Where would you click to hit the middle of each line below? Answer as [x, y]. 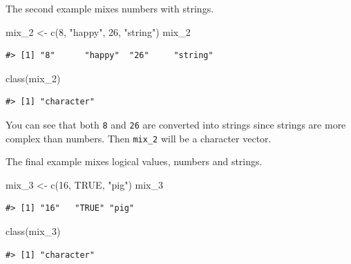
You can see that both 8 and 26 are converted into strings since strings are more [176, 124]
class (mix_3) [33, 231]
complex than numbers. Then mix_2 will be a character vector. [139, 138]
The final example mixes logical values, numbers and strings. [134, 161]
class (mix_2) [33, 78]
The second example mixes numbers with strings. [110, 8]
